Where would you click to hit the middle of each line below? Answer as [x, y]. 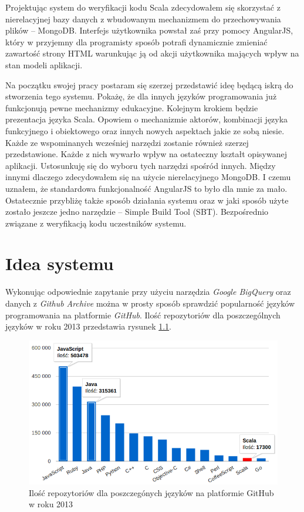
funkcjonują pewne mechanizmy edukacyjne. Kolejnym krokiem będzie [132, 107]
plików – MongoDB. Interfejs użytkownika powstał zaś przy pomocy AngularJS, [149, 30]
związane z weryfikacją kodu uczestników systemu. [96, 223]
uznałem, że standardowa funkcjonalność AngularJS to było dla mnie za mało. [146, 188]
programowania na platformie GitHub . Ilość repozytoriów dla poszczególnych [143, 315]
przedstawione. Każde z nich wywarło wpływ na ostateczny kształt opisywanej [146, 154]
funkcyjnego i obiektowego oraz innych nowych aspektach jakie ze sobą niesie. [145, 130]
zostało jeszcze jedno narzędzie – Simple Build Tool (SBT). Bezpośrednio [137, 212]
